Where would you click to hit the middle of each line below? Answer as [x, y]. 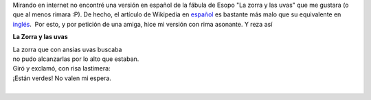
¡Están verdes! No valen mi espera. [62, 78]
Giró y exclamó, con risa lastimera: [61, 68]
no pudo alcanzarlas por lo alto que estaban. [76, 59]
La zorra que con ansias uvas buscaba [67, 49]
